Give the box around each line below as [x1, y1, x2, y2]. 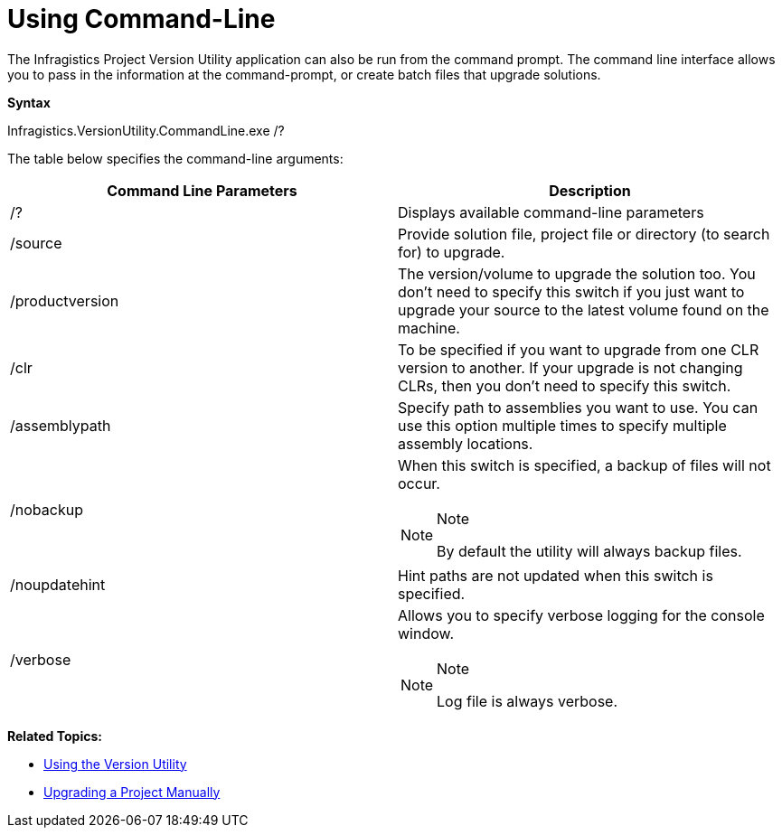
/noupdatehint [10, 575, 106, 594]
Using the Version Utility [43, 755, 187, 772]
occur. [398, 474, 440, 493]
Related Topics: [7, 727, 102, 744]
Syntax [7, 94, 51, 110]
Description [549, 181, 631, 200]
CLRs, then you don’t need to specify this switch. [398, 376, 731, 395]
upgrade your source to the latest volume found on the [398, 300, 769, 319]
